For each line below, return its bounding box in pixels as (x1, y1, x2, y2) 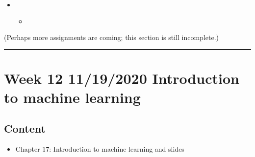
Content (4, 120, 46, 136)
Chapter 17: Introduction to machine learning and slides (15, 143, 184, 154)
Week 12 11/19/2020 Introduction (4, 68, 240, 88)
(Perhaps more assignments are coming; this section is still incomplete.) (4, 32, 219, 42)
